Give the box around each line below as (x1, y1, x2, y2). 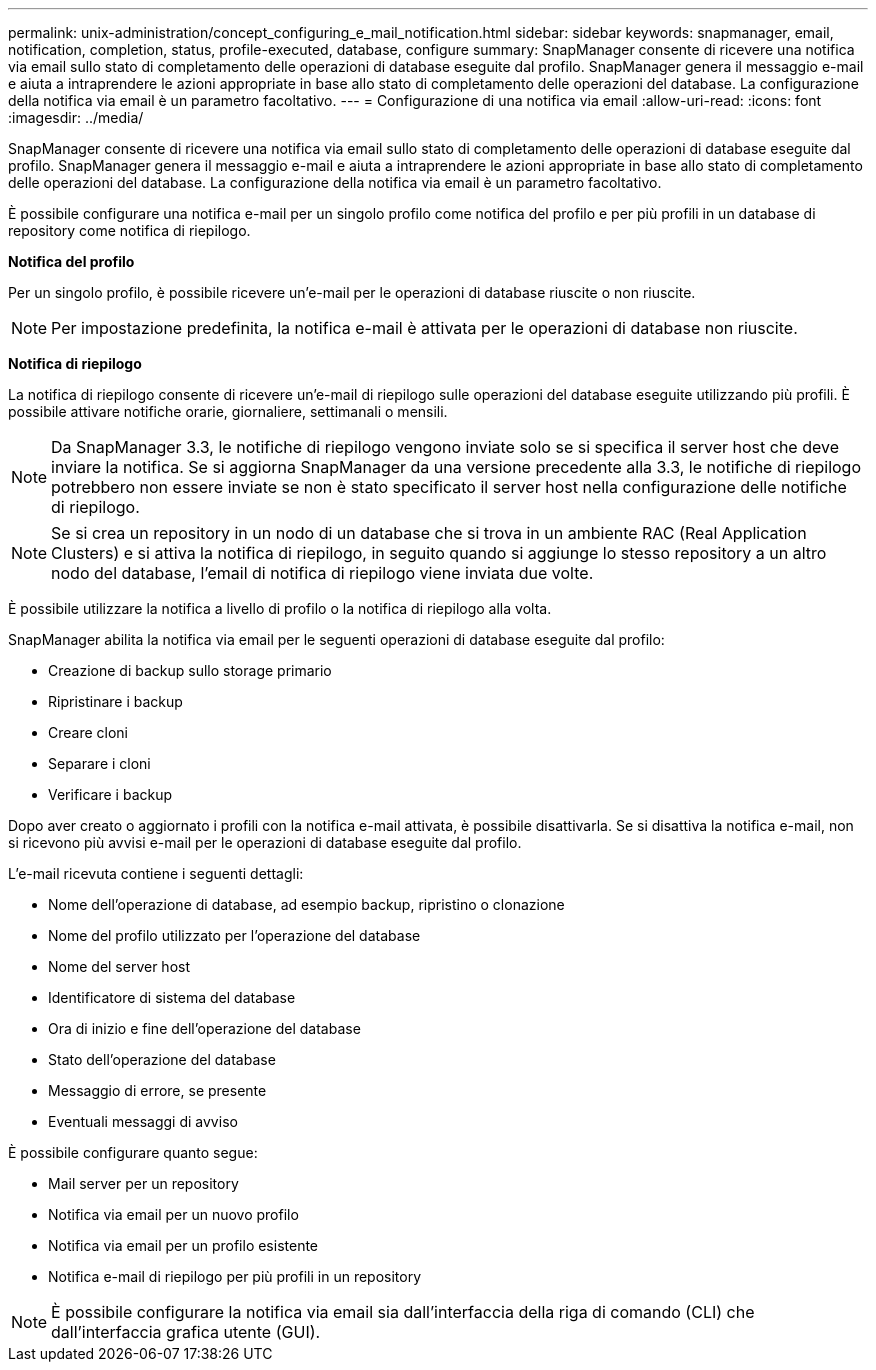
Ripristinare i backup (48, 693, 183, 710)
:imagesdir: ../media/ (8, 109, 144, 126)
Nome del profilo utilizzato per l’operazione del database (48, 927, 421, 944)
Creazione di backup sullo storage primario (48, 662, 332, 679)
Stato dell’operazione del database (48, 1051, 276, 1068)
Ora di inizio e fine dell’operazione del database (48, 1020, 361, 1037)
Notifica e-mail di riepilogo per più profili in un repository (48, 1268, 422, 1285)
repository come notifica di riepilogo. (8, 222, 251, 239)
